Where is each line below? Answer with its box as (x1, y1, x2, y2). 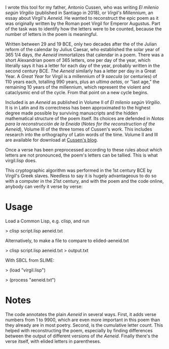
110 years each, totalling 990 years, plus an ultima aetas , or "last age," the (5, 79, 160, 85)
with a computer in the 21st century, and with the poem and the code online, (5, 178, 164, 184)
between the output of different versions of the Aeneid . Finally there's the (5, 333, 158, 339)
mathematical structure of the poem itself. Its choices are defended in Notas (5, 115, 164, 121)
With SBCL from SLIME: (5, 257, 55, 263)
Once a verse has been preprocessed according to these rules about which (5, 147, 163, 152)
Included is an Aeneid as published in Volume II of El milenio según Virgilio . (5, 99, 161, 105)
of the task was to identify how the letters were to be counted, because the (5, 26, 162, 32)
